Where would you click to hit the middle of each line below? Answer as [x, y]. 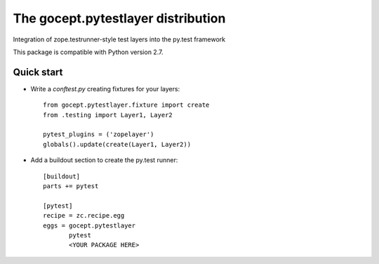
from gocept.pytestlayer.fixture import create [126, 105]
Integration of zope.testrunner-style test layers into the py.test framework [119, 39]
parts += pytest [71, 186]
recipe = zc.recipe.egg [84, 216]
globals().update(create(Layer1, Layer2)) [117, 144]
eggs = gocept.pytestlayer [89, 225]
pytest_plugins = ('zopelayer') [99, 134]
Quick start [38, 72]
